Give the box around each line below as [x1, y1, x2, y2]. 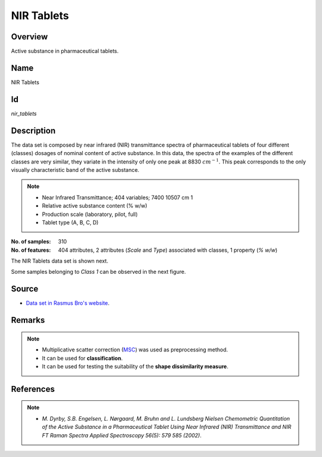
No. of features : [11, 246, 51, 254]
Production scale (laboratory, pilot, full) [42, 211, 138, 218]
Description [11, 125, 56, 135]
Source [11, 284, 39, 294]
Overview [11, 32, 48, 42]
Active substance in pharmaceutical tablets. [11, 48, 119, 55]
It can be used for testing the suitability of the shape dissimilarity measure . [42, 363, 229, 370]
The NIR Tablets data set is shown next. [11, 257, 109, 265]
